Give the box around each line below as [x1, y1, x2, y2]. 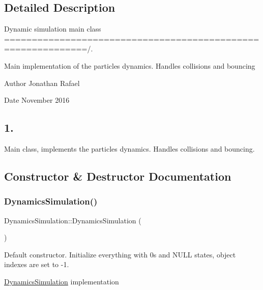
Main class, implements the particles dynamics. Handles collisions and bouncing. [4, 143, 255, 154]
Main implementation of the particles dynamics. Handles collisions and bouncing [4, 60, 255, 71]
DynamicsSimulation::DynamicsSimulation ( [4, 215, 141, 225]
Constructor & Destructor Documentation [4, 168, 231, 184]
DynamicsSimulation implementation [4, 276, 119, 286]
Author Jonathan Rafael [4, 77, 80, 88]
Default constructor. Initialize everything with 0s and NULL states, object [4, 249, 236, 259]
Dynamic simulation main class [4, 23, 101, 34]
